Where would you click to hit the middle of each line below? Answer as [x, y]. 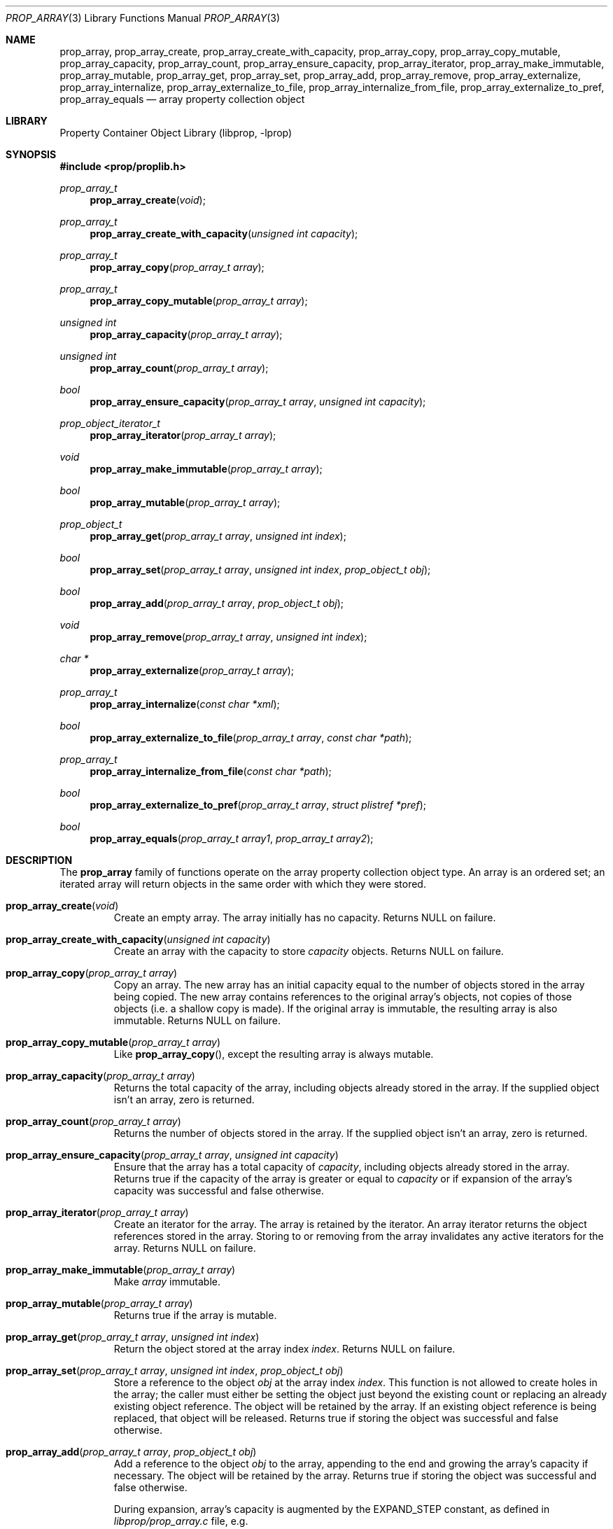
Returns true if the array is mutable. [195, 1315]
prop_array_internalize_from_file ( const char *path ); [211, 771]
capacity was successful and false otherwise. [219, 1191]
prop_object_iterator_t [110, 423]
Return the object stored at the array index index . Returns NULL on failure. [284, 1349]
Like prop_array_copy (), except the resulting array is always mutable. [274, 1054]
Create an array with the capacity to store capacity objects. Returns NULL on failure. [309, 951]
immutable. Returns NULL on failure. [197, 1020]
